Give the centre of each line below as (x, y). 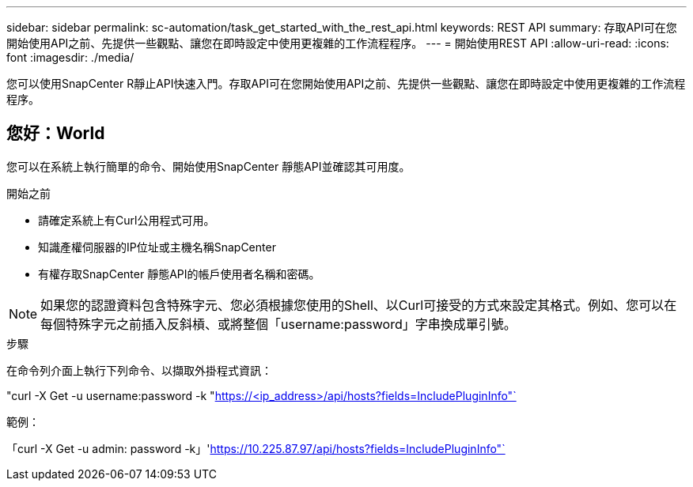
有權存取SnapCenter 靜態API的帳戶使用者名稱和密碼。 (179, 274)
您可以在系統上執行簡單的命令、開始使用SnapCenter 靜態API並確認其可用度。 (208, 166)
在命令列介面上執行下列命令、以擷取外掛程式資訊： (139, 370)
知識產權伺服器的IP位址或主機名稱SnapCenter (157, 247)
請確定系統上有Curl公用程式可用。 (127, 220)
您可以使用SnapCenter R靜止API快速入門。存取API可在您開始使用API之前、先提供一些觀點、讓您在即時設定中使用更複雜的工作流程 (346, 83)
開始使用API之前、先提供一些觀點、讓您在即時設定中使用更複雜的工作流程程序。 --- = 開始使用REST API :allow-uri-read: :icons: (338, 43)
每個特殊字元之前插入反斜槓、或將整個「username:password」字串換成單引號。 (278, 324)
